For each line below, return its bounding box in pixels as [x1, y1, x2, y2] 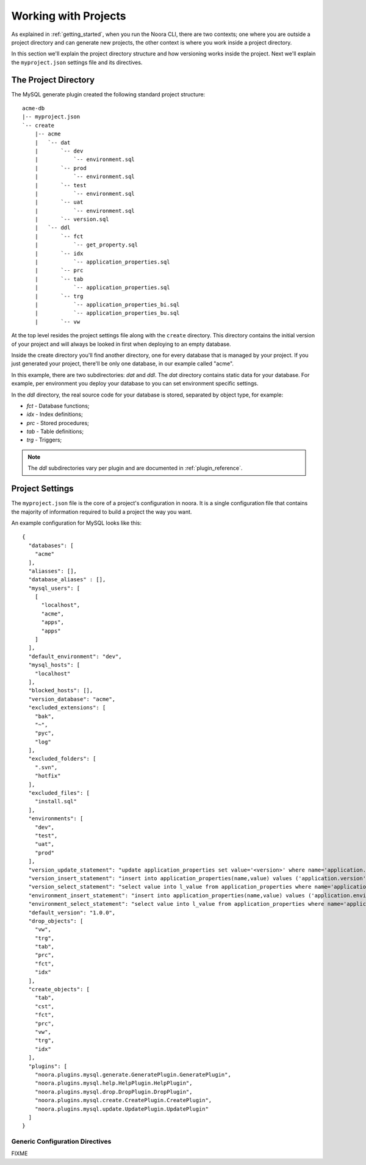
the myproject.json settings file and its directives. [11, 59, 143, 66]
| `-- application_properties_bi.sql [34, 301, 180, 308]
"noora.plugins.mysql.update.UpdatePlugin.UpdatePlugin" [34, 1105, 209, 1113]
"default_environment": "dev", [28, 653, 122, 660]
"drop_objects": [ [28, 917, 84, 924]
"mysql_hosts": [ [28, 662, 81, 669]
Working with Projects [11, 9, 126, 23]
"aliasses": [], [28, 567, 77, 575]
